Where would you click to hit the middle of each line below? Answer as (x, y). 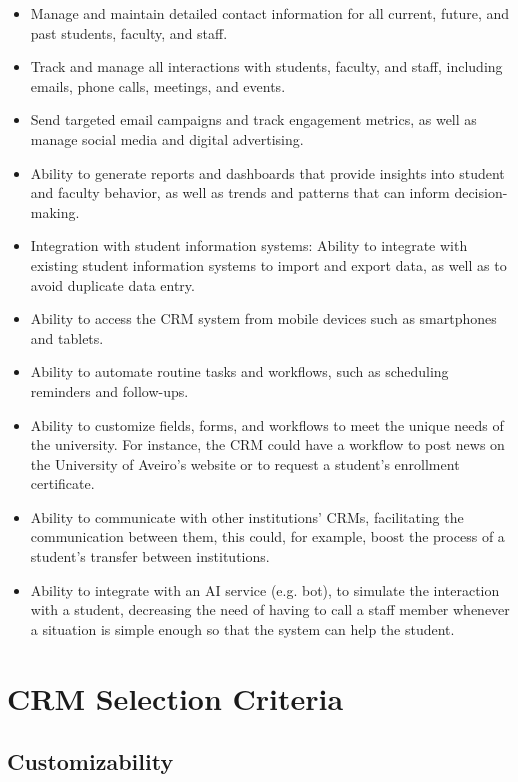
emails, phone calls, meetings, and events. (158, 85)
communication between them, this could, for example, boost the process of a (267, 536)
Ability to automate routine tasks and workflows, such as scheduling (239, 371)
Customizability (90, 761)
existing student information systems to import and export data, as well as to (268, 264)
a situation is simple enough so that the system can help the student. (242, 628)
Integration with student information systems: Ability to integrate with (249, 245)
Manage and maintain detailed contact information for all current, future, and (270, 13)
